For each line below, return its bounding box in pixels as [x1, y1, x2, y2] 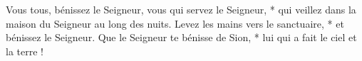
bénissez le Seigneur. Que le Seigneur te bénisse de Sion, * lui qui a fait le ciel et [6, 30, 357, 45]
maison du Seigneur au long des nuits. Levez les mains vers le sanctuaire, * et [6, 16, 344, 30]
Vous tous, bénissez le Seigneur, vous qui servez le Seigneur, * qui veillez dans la [6, 2, 356, 16]
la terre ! [6, 43, 43, 58]
